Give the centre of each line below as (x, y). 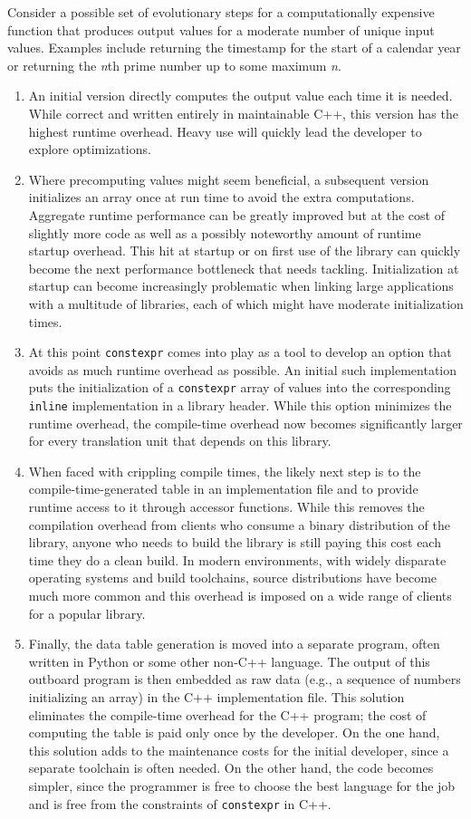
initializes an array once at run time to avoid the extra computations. (221, 197)
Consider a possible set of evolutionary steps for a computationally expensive (221, 12)
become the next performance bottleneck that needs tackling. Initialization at (244, 268)
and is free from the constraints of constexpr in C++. (180, 803)
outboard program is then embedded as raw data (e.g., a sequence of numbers (245, 679)
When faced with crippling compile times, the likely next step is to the (225, 471)
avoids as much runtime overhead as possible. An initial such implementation (243, 369)
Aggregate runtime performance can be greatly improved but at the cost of (236, 214)
